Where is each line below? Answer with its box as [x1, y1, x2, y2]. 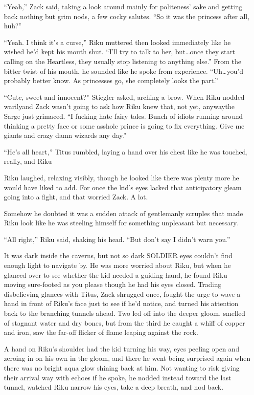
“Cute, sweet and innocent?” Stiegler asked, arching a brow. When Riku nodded [4, 91, 245, 102]
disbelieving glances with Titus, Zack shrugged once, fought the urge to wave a [4, 288, 241, 299]
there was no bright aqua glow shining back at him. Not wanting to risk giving [4, 363, 240, 373]
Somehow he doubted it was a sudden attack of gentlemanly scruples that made [4, 208, 243, 218]
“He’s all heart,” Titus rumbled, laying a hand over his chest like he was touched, [4, 146, 248, 156]
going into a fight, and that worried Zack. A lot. [4, 192, 148, 202]
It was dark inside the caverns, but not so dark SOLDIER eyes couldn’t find [4, 250, 232, 261]
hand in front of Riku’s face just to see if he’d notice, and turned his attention [4, 298, 238, 308]
